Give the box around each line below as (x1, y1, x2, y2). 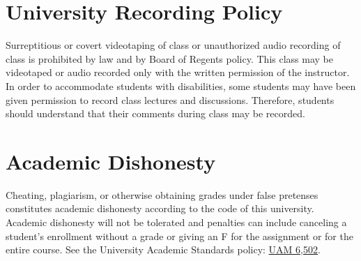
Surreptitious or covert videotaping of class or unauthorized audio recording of (6, 38, 341, 52)
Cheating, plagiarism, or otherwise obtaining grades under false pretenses (6, 187, 318, 202)
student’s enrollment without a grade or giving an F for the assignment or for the (6, 228, 353, 243)
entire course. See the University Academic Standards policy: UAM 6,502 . (6, 242, 321, 257)
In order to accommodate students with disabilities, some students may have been (6, 78, 356, 93)
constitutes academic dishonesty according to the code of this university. (6, 201, 314, 216)
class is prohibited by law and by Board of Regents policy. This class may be (6, 51, 333, 66)
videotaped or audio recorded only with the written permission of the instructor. (6, 65, 350, 80)
